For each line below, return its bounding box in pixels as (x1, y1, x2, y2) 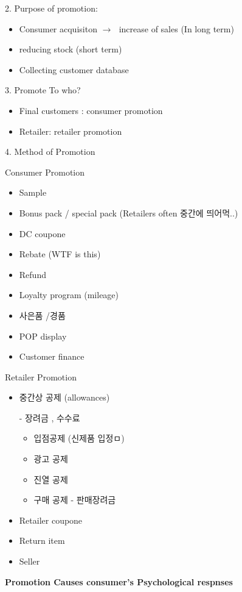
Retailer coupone (19, 513, 83, 526)
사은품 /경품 (19, 308, 66, 321)
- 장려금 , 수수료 (19, 411, 80, 424)
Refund (19, 268, 46, 280)
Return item (19, 534, 65, 547)
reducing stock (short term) (19, 43, 122, 55)
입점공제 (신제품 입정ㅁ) (33, 432, 125, 444)
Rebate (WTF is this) (19, 248, 101, 260)
